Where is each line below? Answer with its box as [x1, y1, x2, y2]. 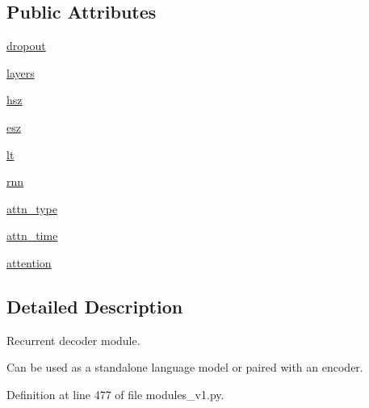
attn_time [6, 227, 58, 244]
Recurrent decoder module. [6, 331, 140, 348]
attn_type [6, 200, 58, 217]
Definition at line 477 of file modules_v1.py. [6, 385, 224, 402]
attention [6, 254, 52, 271]
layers [6, 64, 35, 81]
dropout [6, 37, 46, 54]
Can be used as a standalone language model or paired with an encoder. [6, 359, 363, 376]
